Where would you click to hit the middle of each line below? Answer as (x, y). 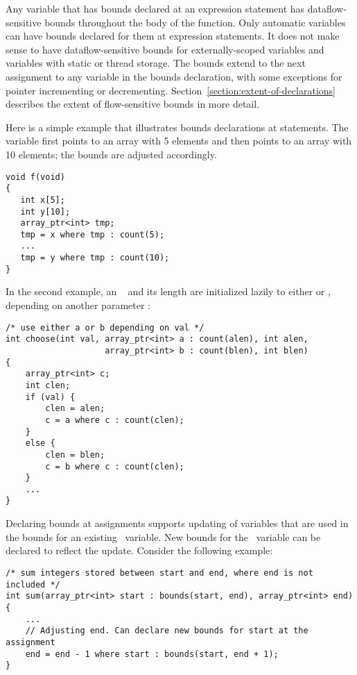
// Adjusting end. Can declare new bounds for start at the (167, 631)
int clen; (48, 385)
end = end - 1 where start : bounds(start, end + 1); (152, 654)
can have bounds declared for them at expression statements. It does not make (173, 36)
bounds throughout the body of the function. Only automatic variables (195, 22)
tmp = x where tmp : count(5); (93, 234)
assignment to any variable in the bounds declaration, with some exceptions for (174, 76)
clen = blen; (75, 455)
